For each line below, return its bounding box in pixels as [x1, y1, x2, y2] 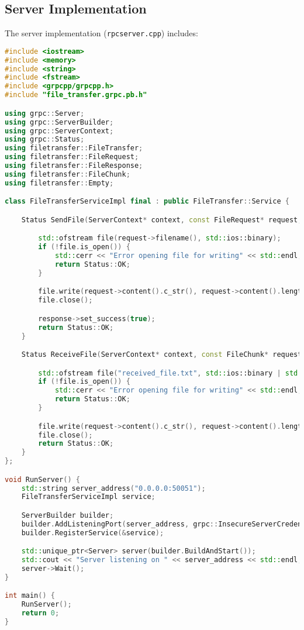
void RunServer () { [5, 475, 80, 484]
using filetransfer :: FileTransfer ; [5, 144, 143, 153]
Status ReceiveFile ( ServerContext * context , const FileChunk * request [21, 350, 302, 359]
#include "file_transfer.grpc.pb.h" [5, 91, 147, 99]
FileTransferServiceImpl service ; [21, 493, 156, 501]
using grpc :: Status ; [5, 135, 85, 144]
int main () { [5, 591, 55, 600]
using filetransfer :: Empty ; [5, 178, 114, 187]
